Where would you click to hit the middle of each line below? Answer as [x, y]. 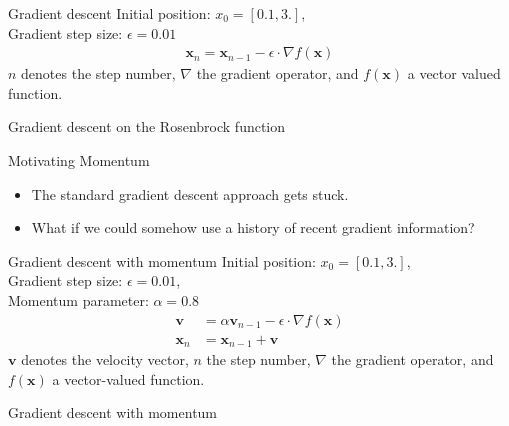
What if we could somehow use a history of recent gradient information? [253, 227]
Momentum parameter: [78, 299]
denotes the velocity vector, [105, 359]
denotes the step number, [98, 73]
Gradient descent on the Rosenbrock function [147, 126]
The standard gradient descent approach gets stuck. [190, 193]
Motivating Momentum [79, 160]
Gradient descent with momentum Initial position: [162, 260]
